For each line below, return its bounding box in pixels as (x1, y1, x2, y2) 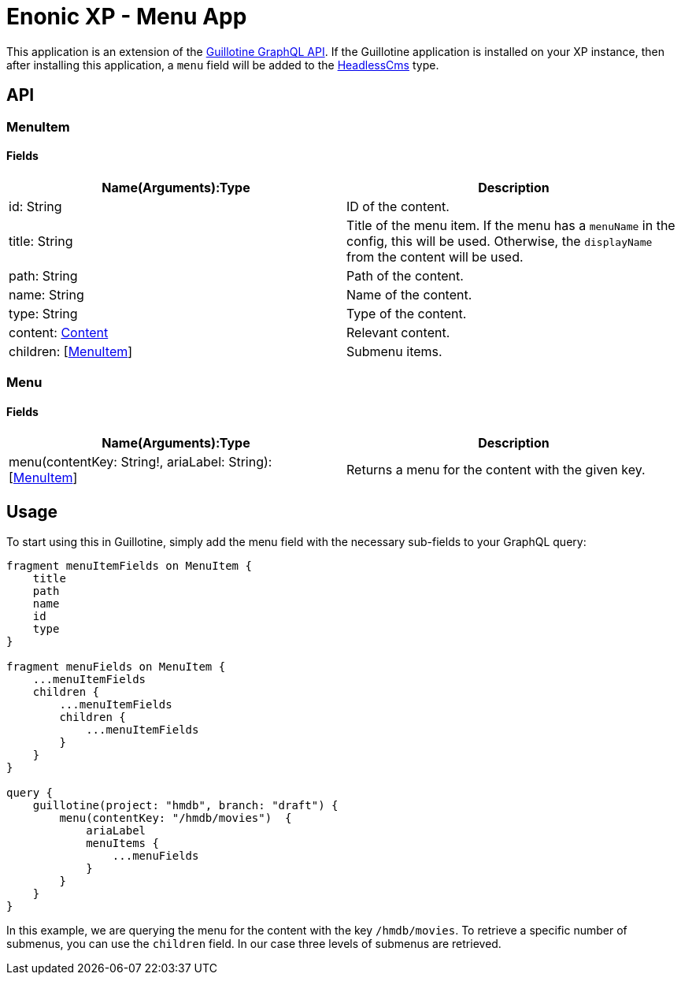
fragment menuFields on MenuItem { (6, 660, 226, 674)
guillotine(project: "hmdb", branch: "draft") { (32, 799, 339, 812)
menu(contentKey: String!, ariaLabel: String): (9, 454, 272, 470)
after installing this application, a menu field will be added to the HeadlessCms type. (6, 58, 439, 72)
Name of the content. (346, 286, 472, 303)
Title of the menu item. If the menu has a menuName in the (346, 217, 675, 233)
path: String (9, 267, 78, 284)
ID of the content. (346, 198, 450, 214)
